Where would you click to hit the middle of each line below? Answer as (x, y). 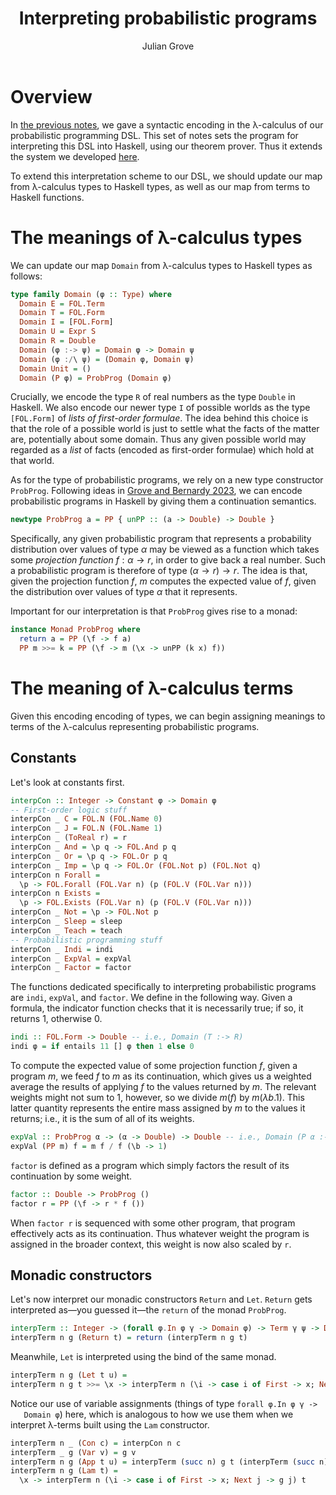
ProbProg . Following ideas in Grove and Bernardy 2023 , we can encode (156, 491)
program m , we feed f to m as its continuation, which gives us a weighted (161, 1076)
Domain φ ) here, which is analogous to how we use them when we (158, 1414)
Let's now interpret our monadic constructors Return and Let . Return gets (161, 1299)
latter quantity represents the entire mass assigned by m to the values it (158, 1108)
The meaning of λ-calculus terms (152, 688)
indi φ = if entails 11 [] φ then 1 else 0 (102, 1047)
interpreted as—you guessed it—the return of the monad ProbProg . (148, 1310)
